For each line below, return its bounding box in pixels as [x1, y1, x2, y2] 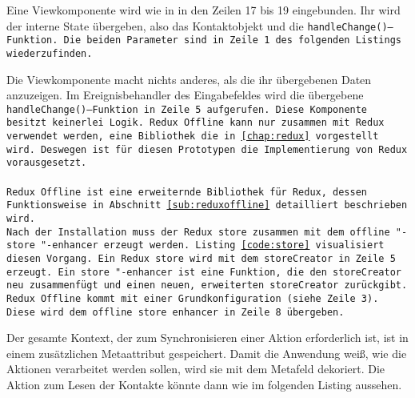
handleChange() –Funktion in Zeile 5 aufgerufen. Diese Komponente [6, 103, 368, 115]
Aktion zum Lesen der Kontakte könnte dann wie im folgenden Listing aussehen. [6, 376, 402, 392]
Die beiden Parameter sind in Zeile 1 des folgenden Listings [63, 34, 401, 46]
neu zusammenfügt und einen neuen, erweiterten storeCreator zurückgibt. [6, 279, 408, 291]
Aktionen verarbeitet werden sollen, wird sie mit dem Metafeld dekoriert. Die [6, 360, 385, 377]
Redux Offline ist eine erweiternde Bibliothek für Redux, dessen [6, 186, 368, 198]
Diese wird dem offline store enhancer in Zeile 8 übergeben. [6, 306, 345, 318]
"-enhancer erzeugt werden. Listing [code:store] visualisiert [40, 239, 385, 251]
